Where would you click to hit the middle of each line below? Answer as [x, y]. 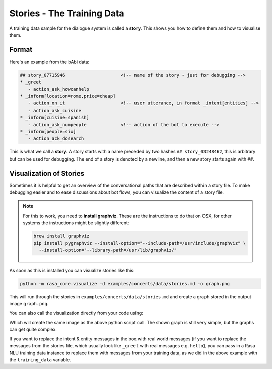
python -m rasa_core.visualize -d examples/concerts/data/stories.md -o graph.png [125, 283]
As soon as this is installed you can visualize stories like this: [72, 270]
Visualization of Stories [47, 173]
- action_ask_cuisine [55, 110]
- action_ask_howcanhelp [58, 89]
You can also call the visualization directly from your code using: [76, 313]
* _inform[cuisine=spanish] [54, 118]
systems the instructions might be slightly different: [76, 223]
